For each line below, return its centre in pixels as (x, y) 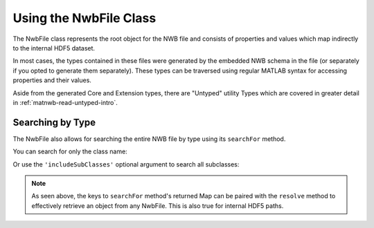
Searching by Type (54, 122)
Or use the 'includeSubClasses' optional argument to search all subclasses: (126, 164)
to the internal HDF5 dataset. (54, 48)
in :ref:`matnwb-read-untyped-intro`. (65, 102)
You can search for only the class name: (70, 151)
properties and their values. (52, 80)
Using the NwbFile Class (84, 18)
